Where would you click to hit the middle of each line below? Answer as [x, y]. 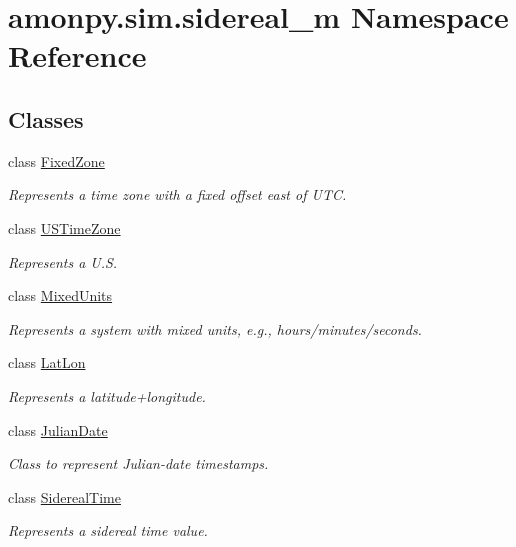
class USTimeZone [64, 227]
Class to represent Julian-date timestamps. [138, 463]
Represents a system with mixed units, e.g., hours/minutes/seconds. [215, 328]
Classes [46, 118]
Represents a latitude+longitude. [107, 395]
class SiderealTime [64, 496]
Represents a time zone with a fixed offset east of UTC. [177, 194]
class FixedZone [56, 160]
